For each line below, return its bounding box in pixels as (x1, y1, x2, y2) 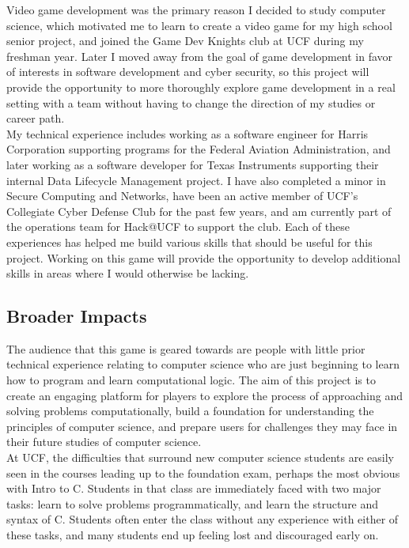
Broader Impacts (6, 304, 147, 328)
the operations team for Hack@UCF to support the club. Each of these (6, 218, 350, 235)
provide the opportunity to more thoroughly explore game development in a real (6, 78, 396, 95)
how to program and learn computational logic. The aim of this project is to (6, 372, 376, 388)
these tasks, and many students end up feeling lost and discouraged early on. (6, 527, 379, 543)
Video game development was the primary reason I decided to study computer (6, 2, 386, 17)
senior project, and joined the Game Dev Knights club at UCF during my (6, 32, 364, 49)
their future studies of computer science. (6, 433, 202, 450)
